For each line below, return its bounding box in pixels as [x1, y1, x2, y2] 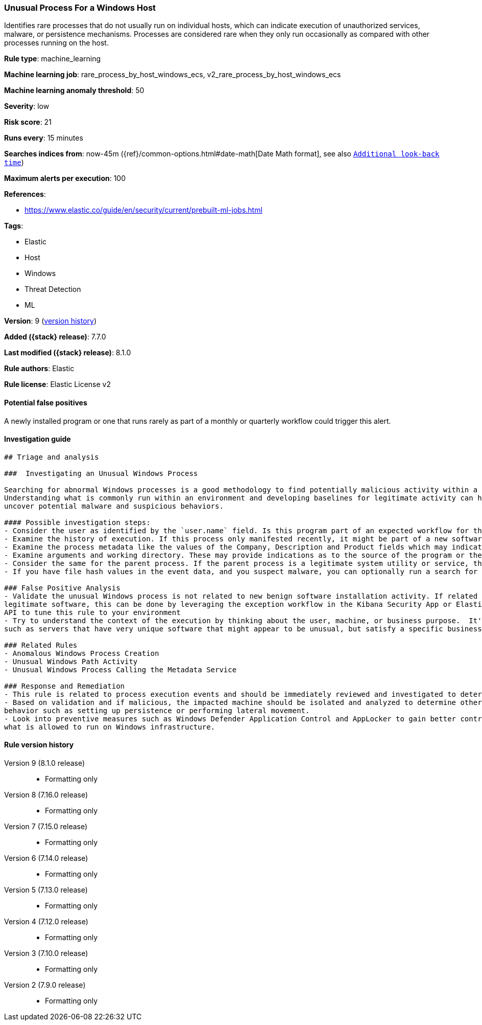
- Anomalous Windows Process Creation [4, 649, 159, 657]
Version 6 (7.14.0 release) [4, 854, 88, 863]
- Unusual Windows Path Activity [4, 657, 138, 666]
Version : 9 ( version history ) [4, 316, 97, 326]
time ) [4, 158, 24, 167]
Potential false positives [4, 398, 87, 407]
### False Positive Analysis [4, 583, 120, 592]
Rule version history [4, 740, 74, 749]
